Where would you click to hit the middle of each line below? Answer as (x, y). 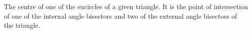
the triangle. (22, 25)
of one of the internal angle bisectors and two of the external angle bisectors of (121, 16)
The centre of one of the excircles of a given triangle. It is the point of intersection (126, 6)
